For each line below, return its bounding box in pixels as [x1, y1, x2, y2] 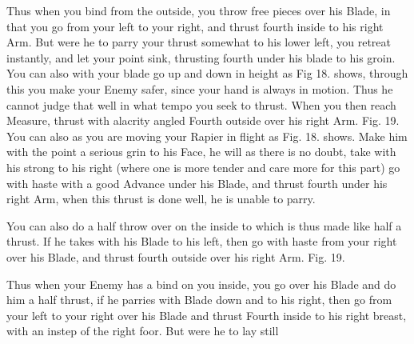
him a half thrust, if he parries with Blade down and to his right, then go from [6, 291, 392, 308]
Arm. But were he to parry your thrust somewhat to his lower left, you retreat [6, 34, 392, 50]
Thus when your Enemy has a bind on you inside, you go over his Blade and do [6, 275, 396, 292]
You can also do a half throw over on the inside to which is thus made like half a [6, 217, 402, 234]
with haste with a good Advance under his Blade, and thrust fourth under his [6, 174, 388, 191]
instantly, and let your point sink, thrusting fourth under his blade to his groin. [6, 49, 396, 66]
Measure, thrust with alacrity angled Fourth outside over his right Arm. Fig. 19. [6, 112, 400, 129]
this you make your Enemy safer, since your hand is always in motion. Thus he [6, 80, 393, 97]
